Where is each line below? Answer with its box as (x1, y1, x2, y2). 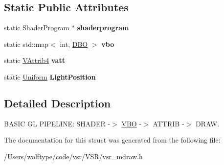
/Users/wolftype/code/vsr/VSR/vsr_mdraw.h (4, 151, 143, 161)
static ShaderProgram (4, 22, 69, 33)
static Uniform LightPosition (4, 71, 96, 82)
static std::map (4, 39, 49, 49)
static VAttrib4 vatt (4, 55, 65, 65)
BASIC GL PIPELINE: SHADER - (4, 118, 111, 128)
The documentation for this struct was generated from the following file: (4, 135, 221, 145)
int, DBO (60, 39, 88, 49)
